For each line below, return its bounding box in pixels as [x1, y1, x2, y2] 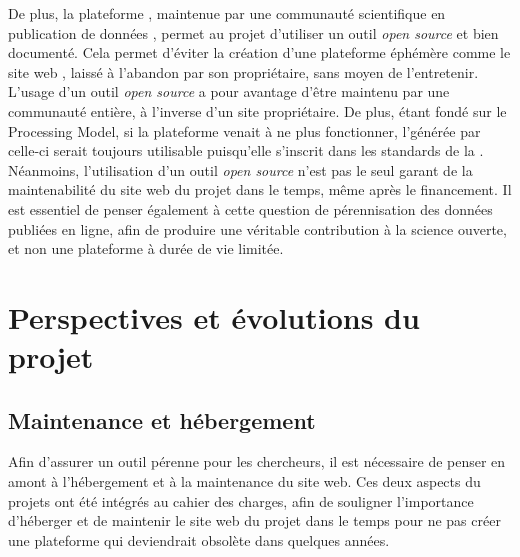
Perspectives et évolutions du [8, 296, 420, 337]
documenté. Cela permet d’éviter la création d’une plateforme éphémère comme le [8, 42, 511, 63]
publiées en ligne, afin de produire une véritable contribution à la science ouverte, [8, 218, 507, 239]
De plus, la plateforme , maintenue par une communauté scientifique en [8, 3, 446, 23]
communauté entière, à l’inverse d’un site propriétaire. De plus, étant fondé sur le [8, 100, 507, 121]
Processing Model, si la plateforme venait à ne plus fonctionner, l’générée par [8, 120, 481, 141]
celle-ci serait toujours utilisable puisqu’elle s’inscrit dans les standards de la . [8, 140, 484, 161]
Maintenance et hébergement [8, 404, 316, 435]
